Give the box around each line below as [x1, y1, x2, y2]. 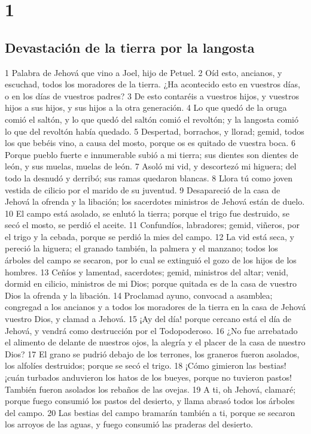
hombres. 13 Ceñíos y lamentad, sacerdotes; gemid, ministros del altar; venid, [5, 265, 288, 278]
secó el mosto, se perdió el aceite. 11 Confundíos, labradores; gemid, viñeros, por [5, 218, 300, 231]
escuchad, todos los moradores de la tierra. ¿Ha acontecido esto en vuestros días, [5, 78, 300, 90]
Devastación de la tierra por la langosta [5, 38, 255, 56]
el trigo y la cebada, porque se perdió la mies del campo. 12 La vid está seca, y [5, 230, 294, 242]
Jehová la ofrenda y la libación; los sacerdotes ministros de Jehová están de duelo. [5, 195, 305, 208]
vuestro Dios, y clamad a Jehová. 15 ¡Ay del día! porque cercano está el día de [5, 312, 292, 325]
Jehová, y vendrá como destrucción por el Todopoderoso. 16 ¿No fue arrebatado [5, 324, 298, 336]
